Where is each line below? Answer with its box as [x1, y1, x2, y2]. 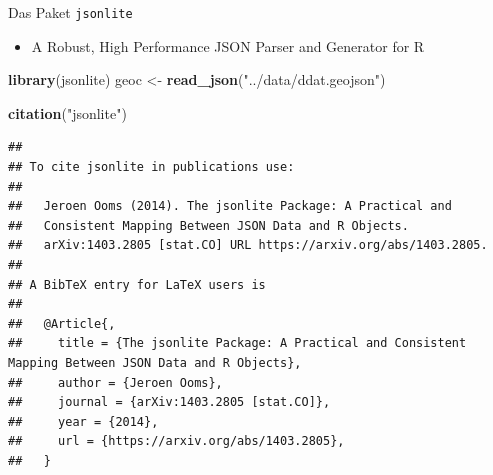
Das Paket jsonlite [8, 2, 133, 22]
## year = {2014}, [8, 414, 159, 429]
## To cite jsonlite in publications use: [8, 160, 295, 175]
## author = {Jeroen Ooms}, [8, 375, 223, 390]
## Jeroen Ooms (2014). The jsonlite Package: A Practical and [8, 199, 452, 214]
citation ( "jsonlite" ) [8, 102, 127, 123]
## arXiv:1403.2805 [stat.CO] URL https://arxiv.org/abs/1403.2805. [8, 238, 488, 253]
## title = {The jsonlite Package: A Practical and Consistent [8, 336, 467, 351]
